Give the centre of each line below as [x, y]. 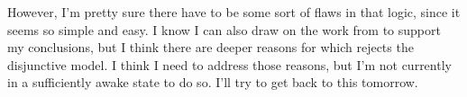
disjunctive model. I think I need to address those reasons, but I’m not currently [229, 64]
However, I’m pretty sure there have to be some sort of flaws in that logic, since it [234, 12]
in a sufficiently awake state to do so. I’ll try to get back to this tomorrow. [213, 82]
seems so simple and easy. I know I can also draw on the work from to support [224, 29]
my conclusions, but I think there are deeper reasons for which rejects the [211, 47]
